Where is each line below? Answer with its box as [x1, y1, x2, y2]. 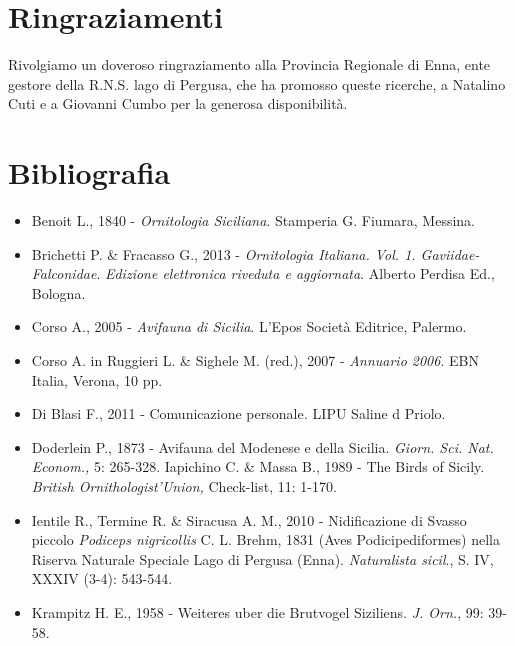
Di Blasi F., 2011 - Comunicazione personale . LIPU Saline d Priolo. [31, 403, 446, 424]
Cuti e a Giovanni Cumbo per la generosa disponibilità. [8, 93, 348, 114]
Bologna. [31, 282, 86, 303]
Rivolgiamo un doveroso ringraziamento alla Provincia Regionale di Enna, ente [8, 54, 491, 75]
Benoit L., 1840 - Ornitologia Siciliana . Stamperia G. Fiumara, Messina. [31, 210, 476, 231]
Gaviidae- [420, 243, 480, 264]
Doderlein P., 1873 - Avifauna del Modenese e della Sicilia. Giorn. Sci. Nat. [31, 436, 494, 457]
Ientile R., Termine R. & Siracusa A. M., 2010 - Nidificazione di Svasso [31, 509, 467, 530]
